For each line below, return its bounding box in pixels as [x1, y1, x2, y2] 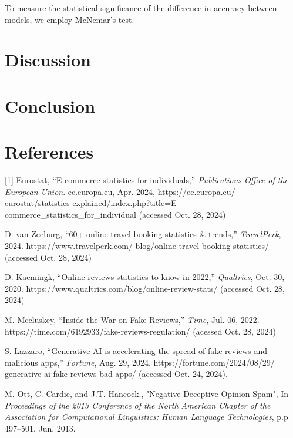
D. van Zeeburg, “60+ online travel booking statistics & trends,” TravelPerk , [5, 228, 281, 240]
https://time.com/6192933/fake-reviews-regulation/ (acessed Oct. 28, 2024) [5, 325, 276, 337]
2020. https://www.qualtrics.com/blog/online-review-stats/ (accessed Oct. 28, [5, 282, 285, 294]
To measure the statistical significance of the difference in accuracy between [5, 2, 277, 14]
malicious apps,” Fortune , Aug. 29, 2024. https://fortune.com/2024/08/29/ [5, 356, 275, 368]
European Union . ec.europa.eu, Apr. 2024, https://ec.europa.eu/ [5, 185, 235, 197]
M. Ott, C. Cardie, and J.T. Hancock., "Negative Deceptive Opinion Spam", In [5, 387, 289, 399]
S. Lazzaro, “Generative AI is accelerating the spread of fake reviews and [5, 345, 268, 357]
